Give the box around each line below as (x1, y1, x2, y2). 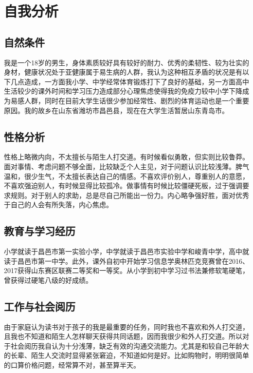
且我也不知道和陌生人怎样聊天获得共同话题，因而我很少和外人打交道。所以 (4, 331, 242, 341)
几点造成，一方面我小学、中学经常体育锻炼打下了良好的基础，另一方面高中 (10, 76, 249, 86)
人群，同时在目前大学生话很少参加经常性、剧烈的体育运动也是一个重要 (24, 95, 249, 105)
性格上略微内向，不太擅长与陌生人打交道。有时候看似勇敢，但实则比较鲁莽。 (4, 152, 249, 162)
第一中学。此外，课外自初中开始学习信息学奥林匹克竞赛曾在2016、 (37, 255, 249, 266)
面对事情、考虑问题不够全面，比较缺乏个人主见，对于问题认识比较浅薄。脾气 (4, 161, 249, 171)
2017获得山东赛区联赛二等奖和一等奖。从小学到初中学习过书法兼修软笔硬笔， (4, 265, 249, 275)
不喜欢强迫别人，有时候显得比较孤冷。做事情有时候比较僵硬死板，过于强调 (4, 180, 242, 191)
